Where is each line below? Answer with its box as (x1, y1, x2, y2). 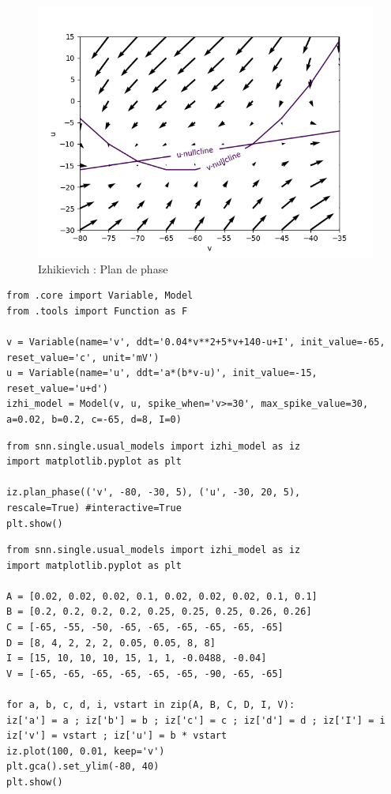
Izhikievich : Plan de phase (38, 260, 168, 277)
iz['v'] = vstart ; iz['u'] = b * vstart (6, 730, 227, 742)
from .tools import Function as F (6, 305, 188, 317)
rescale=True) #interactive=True (6, 502, 182, 514)
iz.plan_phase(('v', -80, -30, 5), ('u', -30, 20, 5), (6, 487, 301, 499)
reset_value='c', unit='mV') (6, 352, 160, 363)
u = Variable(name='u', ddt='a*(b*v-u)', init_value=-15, (6, 367, 318, 379)
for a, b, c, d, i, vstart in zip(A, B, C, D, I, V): (6, 699, 295, 711)
